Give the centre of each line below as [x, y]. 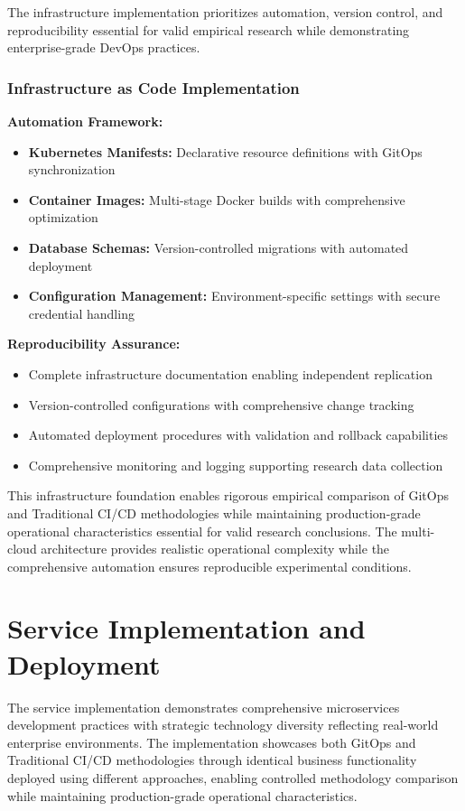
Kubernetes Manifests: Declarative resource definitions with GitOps [225, 151]
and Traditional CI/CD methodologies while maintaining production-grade [214, 513]
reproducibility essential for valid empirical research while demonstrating [209, 29]
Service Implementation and [186, 628]
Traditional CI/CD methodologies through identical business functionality [212, 760]
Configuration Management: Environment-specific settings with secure [234, 296]
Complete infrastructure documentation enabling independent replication [230, 373]
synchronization [72, 169]
